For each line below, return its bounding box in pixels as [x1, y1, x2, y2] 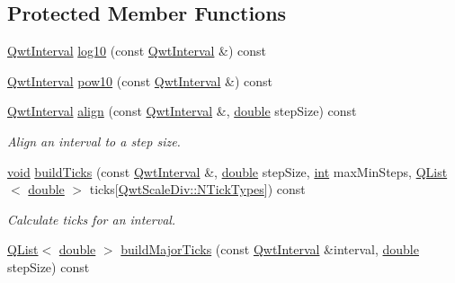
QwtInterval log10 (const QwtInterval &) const [7, 41, 267, 60]
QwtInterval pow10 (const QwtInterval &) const [7, 71, 273, 90]
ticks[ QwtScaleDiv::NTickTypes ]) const [89, 180, 306, 199]
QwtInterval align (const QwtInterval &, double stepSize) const [7, 102, 357, 120]
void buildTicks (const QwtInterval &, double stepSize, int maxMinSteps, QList [7, 162, 448, 181]
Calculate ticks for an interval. [7, 209, 176, 228]
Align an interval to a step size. [7, 131, 181, 150]
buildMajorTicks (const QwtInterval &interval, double [120, 240, 419, 259]
